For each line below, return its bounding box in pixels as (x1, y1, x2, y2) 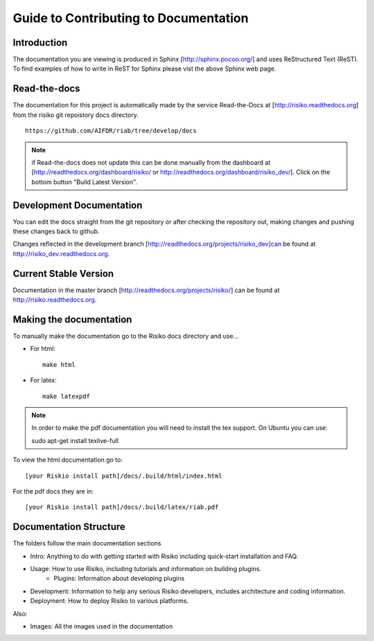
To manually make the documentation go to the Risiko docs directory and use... (12, 332, 239, 340)
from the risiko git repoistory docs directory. (12, 111, 139, 119)
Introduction (12, 37, 68, 48)
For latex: (30, 376, 57, 384)
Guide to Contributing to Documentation (12, 10, 249, 26)
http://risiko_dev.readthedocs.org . (12, 249, 110, 258)
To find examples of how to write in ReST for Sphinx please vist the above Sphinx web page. (12, 64, 276, 73)
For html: (30, 345, 55, 353)
